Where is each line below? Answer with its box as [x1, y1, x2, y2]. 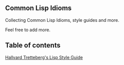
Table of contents [5, 41, 61, 50]
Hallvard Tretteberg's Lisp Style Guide [5, 54, 83, 60]
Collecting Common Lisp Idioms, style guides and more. [5, 17, 120, 23]
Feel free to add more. [5, 27, 51, 33]
